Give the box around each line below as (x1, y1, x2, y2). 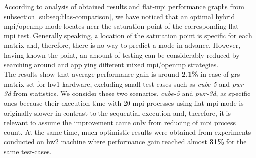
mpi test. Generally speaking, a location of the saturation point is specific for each (4, 30, 252, 40)
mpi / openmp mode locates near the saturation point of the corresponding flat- (4, 21, 241, 31)
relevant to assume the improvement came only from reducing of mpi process (4, 117, 236, 127)
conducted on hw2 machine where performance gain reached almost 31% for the (4, 136, 247, 147)
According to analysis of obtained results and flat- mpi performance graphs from (4, 1, 244, 11)
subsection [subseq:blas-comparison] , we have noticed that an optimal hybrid (4, 11, 235, 21)
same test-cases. (4, 146, 52, 156)
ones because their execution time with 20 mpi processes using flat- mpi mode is (4, 97, 244, 108)
